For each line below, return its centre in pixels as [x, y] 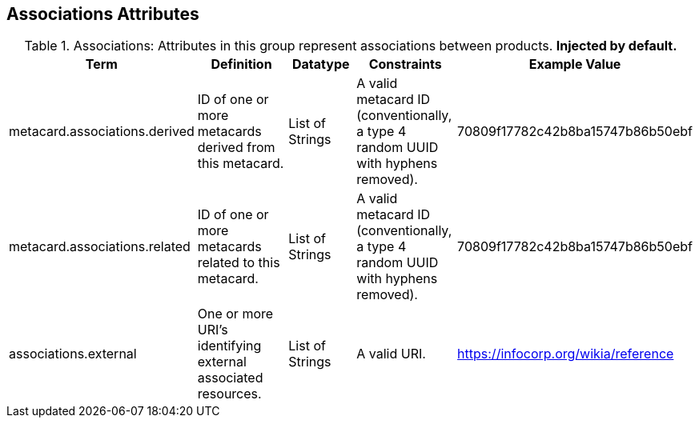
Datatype [321, 64]
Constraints [405, 64]
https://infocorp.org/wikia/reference [566, 354]
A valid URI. [391, 354]
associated [230, 378]
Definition [241, 64]
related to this [239, 263]
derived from [236, 148]
